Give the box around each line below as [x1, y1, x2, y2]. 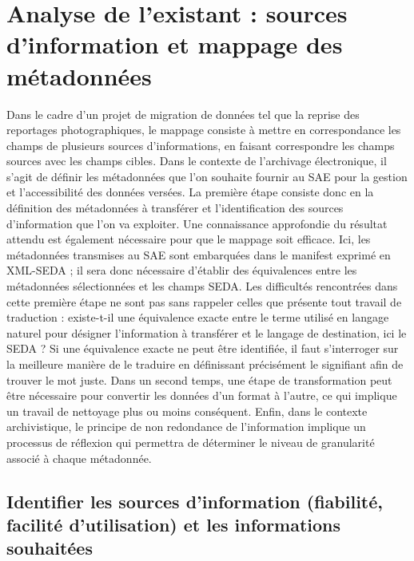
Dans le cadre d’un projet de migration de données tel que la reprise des [6, 105, 360, 122]
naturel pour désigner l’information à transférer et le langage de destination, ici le [6, 324, 407, 341]
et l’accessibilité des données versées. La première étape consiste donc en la [6, 184, 374, 200]
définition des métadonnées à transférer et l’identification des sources [6, 200, 344, 216]
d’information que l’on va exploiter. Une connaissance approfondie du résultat [6, 215, 388, 231]
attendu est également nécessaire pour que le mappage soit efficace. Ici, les [6, 231, 371, 247]
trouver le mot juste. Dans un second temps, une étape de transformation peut [6, 371, 392, 388]
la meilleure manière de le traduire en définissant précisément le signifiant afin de [6, 356, 404, 372]
